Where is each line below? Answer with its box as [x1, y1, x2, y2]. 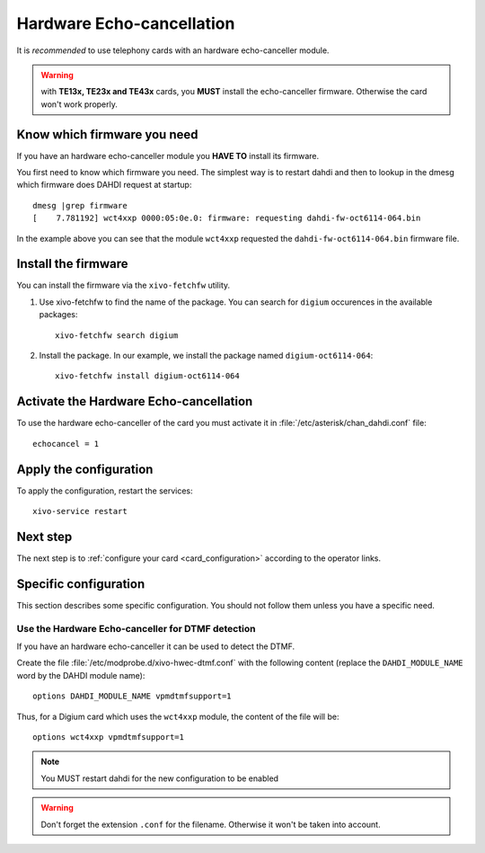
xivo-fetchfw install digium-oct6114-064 [55, 371, 240, 381]
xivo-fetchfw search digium [55, 330, 179, 341]
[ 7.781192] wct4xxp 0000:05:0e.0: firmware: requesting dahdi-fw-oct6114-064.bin [32, 213, 421, 224]
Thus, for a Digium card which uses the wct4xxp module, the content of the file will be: [16, 711, 339, 722]
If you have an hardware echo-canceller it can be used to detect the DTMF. [16, 641, 295, 652]
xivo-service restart [32, 506, 128, 517]
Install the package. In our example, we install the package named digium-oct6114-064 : [39, 351, 374, 361]
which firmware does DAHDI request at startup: [16, 180, 192, 191]
